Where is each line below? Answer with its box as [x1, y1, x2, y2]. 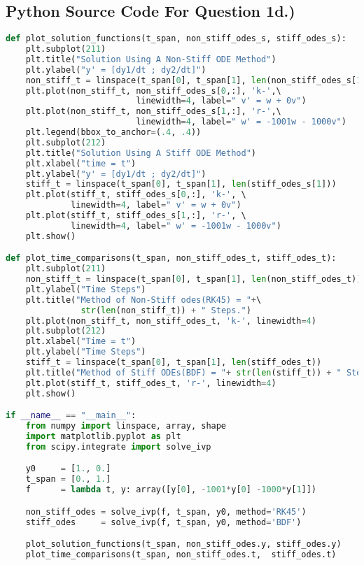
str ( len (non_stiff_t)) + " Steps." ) [80, 305, 251, 315]
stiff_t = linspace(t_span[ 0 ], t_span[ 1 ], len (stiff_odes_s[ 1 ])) [25, 179, 337, 189]
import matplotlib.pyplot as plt [25, 431, 181, 442]
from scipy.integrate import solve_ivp [25, 441, 211, 452]
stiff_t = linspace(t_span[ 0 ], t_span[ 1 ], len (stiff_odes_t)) [25, 357, 322, 368]
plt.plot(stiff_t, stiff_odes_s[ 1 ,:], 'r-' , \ [25, 210, 246, 221]
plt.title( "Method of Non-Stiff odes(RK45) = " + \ [25, 294, 262, 305]
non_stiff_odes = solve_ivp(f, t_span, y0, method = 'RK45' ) [25, 506, 307, 517]
